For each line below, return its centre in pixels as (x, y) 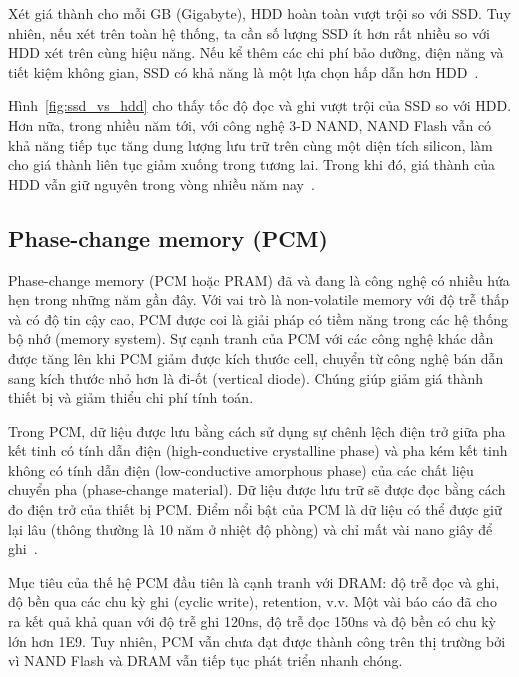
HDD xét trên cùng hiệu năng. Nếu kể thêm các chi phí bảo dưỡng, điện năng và (256, 52)
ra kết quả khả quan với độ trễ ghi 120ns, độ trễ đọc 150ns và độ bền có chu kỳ (252, 621)
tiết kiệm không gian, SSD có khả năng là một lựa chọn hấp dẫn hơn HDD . (243, 71)
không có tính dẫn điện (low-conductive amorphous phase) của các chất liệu (241, 469)
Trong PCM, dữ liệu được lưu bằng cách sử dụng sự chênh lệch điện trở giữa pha (257, 430)
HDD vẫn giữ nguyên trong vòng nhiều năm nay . (161, 183)
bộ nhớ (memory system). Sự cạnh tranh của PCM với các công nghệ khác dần (251, 338)
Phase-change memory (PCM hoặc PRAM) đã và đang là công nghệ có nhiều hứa (259, 279)
